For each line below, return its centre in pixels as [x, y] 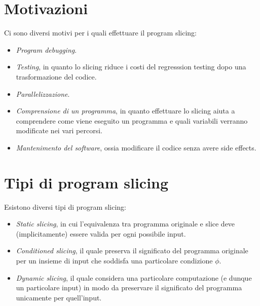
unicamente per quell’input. [59, 297]
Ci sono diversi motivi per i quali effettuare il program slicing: [100, 33]
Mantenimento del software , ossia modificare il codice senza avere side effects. [136, 147]
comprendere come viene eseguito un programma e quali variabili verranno [132, 120]
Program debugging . [46, 49]
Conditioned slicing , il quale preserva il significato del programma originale [132, 251]
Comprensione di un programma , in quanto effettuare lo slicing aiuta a [125, 111]
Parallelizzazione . [43, 93]
